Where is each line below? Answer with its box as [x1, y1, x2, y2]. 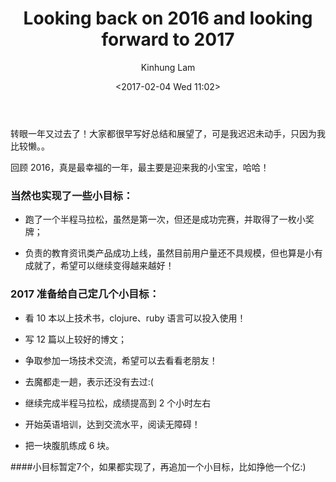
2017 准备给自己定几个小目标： [10, 287, 160, 301]
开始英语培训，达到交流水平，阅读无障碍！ [24, 418, 201, 430]
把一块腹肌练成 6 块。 [24, 439, 115, 451]
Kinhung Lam [140, 61, 196, 73]
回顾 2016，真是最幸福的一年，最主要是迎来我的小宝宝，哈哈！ [10, 161, 270, 173]
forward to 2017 [101, 28, 235, 51]
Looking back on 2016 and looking [23, 7, 313, 30]
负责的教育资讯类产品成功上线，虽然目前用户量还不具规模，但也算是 [24, 247, 306, 259]
